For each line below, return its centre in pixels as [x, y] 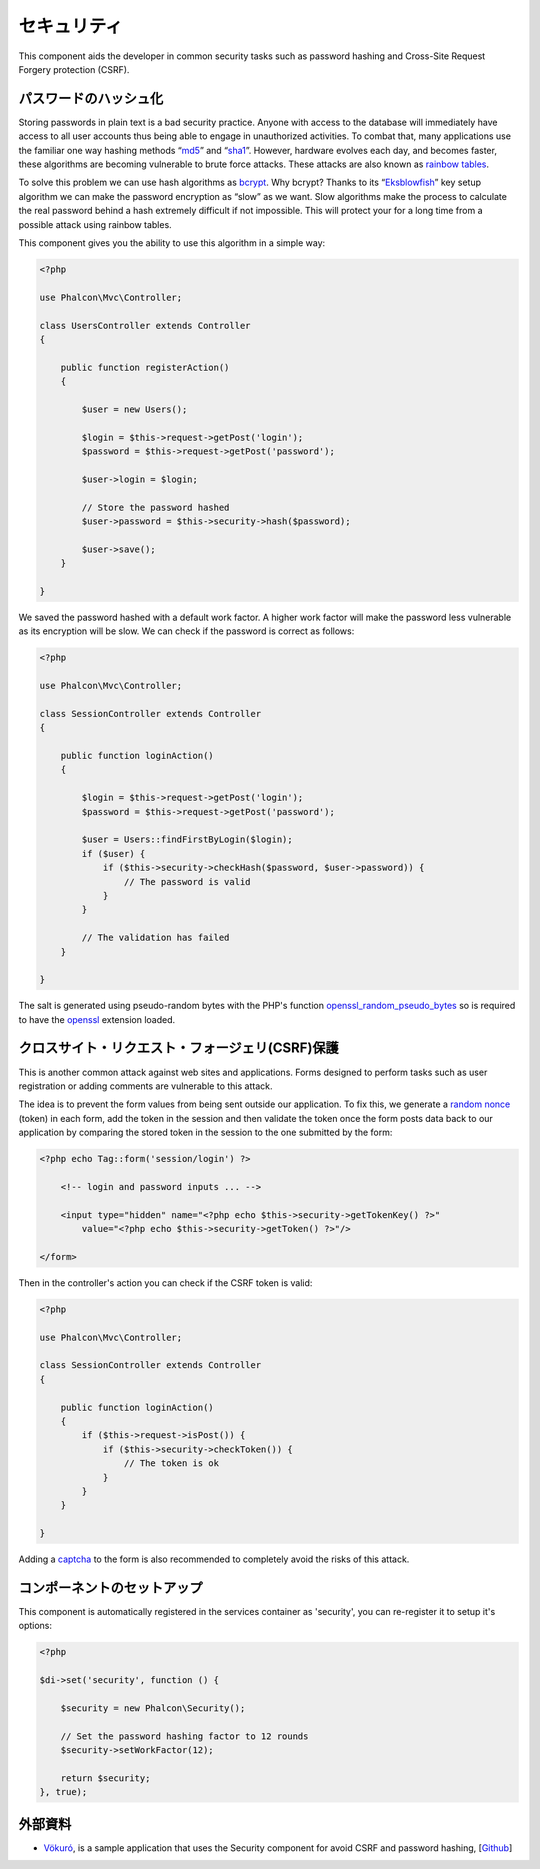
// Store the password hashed [155, 507]
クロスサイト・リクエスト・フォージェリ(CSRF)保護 [178, 1048]
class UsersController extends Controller [145, 325]
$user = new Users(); [134, 409]
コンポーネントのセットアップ [110, 1587]
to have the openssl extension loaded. [97, 1019]
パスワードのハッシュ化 [91, 98]
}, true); [63, 1792]
